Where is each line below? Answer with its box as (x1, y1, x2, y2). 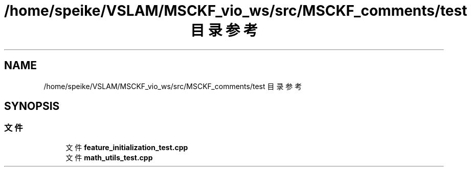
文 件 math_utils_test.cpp (65, 153, 153, 162)
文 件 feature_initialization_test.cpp (65, 142, 188, 152)
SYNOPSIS (4, 100, 60, 113)
